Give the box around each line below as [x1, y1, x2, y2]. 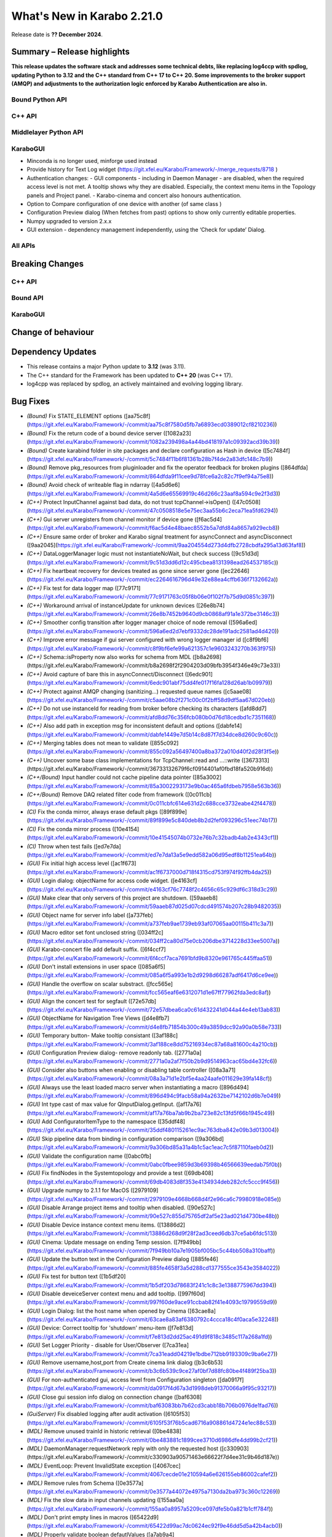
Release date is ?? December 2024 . [11, 31, 103, 38]
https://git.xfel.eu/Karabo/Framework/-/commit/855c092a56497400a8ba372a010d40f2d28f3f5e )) [28, 748, 279, 756]
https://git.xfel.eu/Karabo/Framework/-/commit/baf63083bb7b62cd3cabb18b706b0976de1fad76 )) [28, 1402, 279, 1409]
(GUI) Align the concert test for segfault [26, 997, 127, 1005]
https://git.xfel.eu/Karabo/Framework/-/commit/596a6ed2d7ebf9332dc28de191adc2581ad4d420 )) [28, 627, 279, 634]
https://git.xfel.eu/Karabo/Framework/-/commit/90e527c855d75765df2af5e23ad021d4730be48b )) [28, 1212, 280, 1220]
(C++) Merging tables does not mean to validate [26, 739, 149, 746]
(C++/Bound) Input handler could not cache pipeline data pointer [26, 773, 192, 781]
